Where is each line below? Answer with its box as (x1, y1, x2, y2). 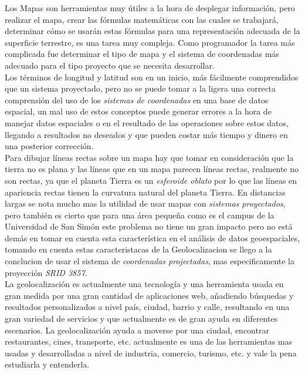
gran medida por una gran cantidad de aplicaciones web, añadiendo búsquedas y (5, 289, 294, 301)
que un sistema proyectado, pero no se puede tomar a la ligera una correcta (5, 82, 276, 95)
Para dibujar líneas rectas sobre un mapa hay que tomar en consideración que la (5, 151, 294, 163)
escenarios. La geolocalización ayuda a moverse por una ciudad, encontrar (5, 324, 269, 336)
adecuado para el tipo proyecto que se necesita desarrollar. (5, 59, 215, 71)
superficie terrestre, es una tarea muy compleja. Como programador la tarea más (5, 36, 295, 48)
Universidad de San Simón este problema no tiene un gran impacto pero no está (5, 220, 293, 233)
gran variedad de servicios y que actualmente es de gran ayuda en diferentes (5, 312, 278, 325)
